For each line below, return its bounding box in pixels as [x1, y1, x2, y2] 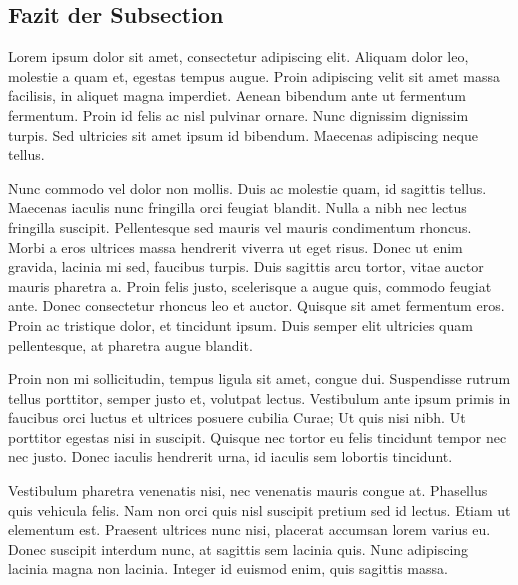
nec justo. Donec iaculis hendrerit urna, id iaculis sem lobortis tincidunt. [8, 446, 453, 467]
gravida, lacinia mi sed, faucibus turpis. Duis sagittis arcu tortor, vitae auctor [8, 256, 484, 277]
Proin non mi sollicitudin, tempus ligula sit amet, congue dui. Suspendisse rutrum [8, 368, 511, 389]
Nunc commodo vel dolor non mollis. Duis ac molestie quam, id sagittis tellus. [8, 177, 487, 198]
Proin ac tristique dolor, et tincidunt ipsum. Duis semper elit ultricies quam [8, 314, 473, 335]
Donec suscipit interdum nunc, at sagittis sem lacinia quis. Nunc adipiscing [8, 538, 469, 559]
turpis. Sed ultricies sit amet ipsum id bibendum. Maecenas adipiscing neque [8, 124, 478, 145]
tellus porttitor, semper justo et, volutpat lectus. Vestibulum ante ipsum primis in [8, 387, 511, 408]
